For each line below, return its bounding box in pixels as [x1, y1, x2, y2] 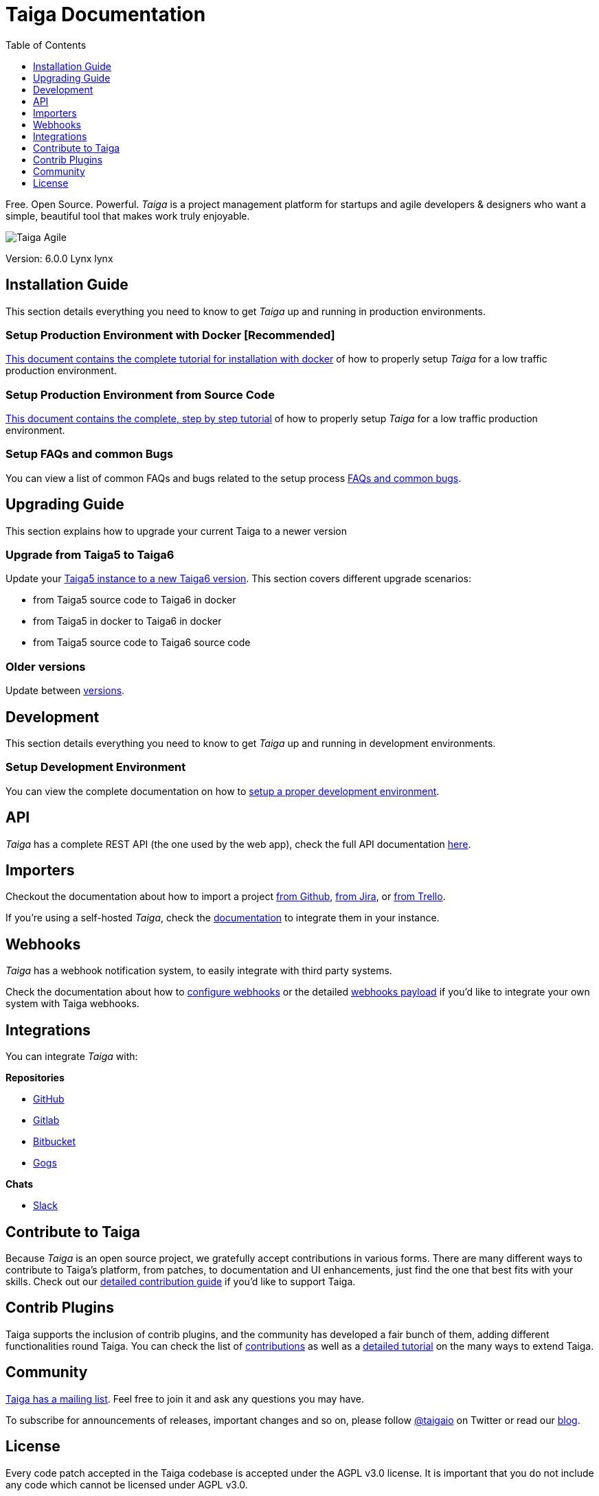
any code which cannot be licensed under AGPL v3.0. [5, 1478, 248, 1491]
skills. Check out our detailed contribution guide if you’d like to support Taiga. [5, 1276, 356, 1287]
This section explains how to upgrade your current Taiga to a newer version [5, 525, 347, 537]
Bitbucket [33, 1136, 76, 1148]
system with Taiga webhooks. [5, 998, 139, 1010]
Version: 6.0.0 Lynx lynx [5, 252, 113, 264]
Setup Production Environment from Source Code [5, 387, 275, 402]
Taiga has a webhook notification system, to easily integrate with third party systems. [5, 965, 392, 977]
